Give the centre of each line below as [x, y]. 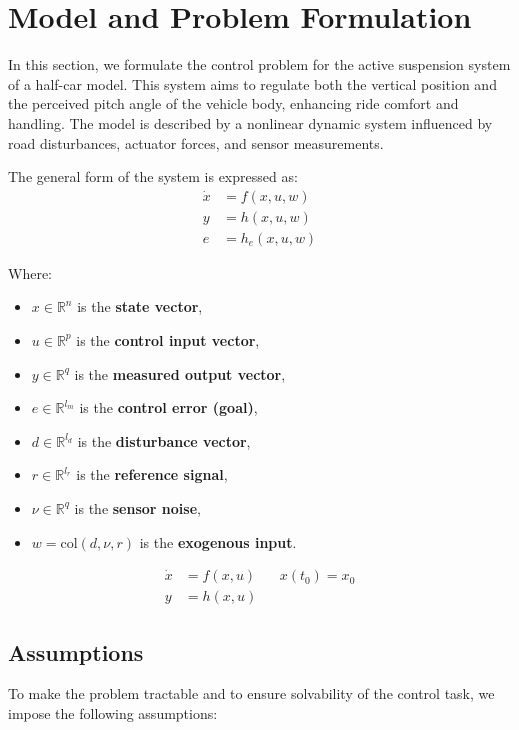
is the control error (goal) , [168, 407]
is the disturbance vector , [164, 440]
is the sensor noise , [137, 507]
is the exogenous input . [218, 541]
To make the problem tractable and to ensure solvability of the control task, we [251, 693]
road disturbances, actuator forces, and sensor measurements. [196, 142]
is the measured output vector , [180, 373]
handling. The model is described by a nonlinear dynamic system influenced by [250, 122]
